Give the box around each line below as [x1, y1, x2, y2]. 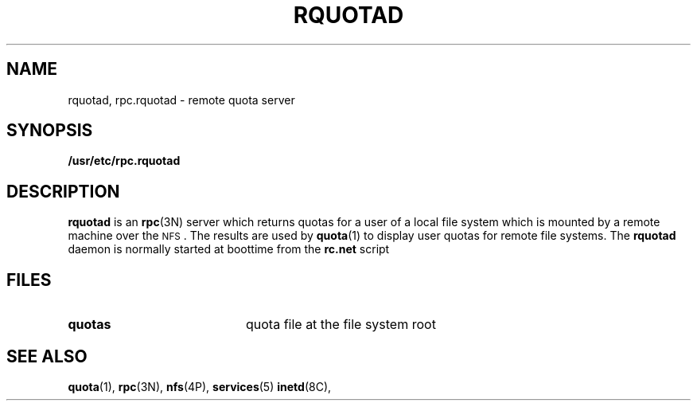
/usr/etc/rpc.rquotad [68, 154, 181, 168]
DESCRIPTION [6, 181, 120, 202]
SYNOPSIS [6, 120, 93, 141]
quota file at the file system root [245, 316, 436, 333]
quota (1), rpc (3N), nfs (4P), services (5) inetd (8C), [68, 379, 332, 393]
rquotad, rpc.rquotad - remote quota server [68, 92, 295, 107]
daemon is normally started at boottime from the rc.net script [68, 242, 390, 256]
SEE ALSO [6, 346, 88, 366]
